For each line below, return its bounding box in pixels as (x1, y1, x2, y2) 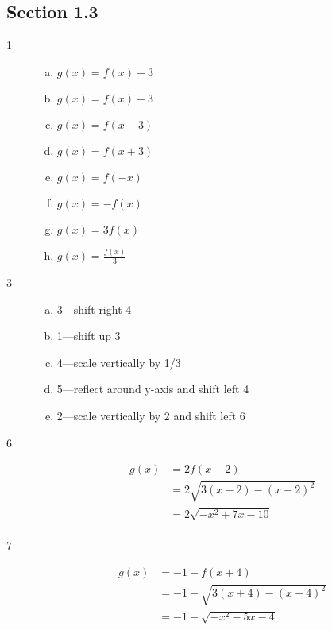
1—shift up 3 (56, 327, 121, 344)
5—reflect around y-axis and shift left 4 (56, 381, 249, 397)
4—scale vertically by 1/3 (56, 354, 181, 370)
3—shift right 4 (56, 300, 132, 317)
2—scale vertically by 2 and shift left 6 (56, 407, 245, 423)
